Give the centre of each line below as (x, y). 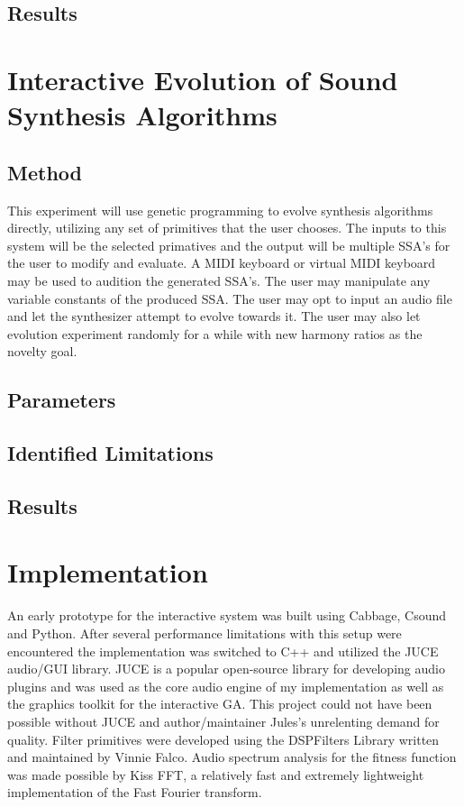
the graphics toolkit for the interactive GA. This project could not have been (220, 704)
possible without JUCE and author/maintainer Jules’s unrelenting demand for (223, 721)
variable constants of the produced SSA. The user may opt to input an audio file (230, 298)
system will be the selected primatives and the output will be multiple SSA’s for (229, 245)
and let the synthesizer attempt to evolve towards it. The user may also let (214, 316)
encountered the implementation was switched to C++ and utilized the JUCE (223, 651)
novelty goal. (42, 351)
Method (45, 172)
